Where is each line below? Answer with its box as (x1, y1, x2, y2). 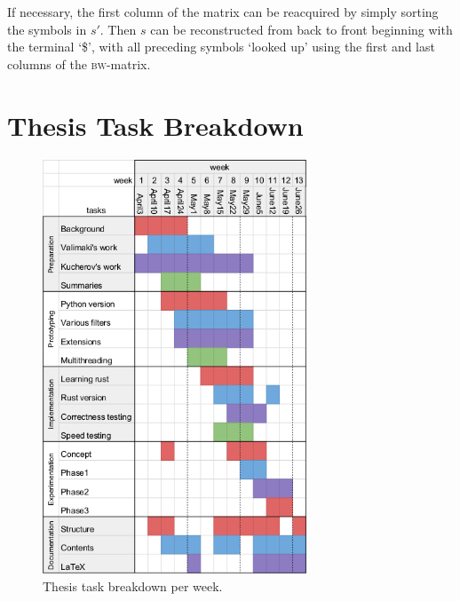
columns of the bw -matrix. (7, 54, 151, 73)
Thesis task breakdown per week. (43, 576, 223, 595)
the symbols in (7, 20, 87, 38)
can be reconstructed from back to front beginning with (150, 20, 453, 38)
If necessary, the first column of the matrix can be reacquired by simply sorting (7, 3, 439, 20)
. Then (99, 20, 137, 38)
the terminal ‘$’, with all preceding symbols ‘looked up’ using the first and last (7, 37, 435, 56)
